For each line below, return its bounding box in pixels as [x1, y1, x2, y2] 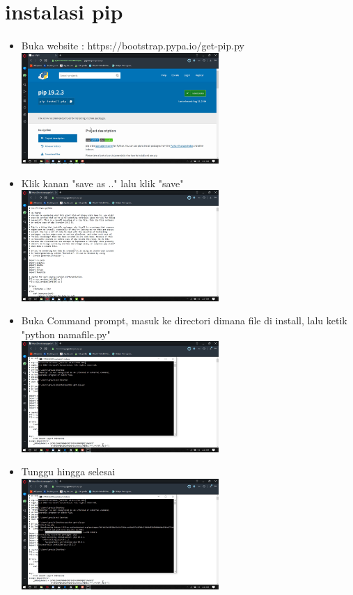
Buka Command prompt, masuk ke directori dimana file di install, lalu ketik [21, 313, 347, 328]
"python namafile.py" [21, 326, 111, 341]
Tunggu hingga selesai [21, 464, 116, 479]
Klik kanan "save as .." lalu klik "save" [21, 175, 184, 190]
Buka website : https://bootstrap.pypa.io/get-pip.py [21, 38, 244, 52]
